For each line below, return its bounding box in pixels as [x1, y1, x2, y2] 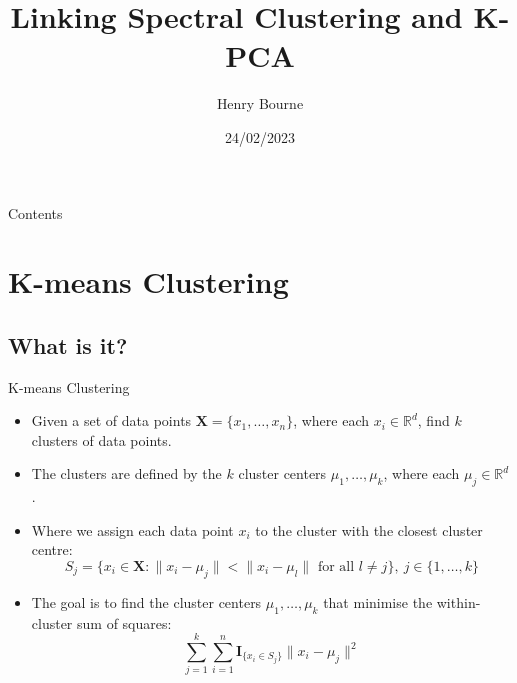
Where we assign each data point [31, 519, 234, 540]
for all [317, 560, 355, 575]
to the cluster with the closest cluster [255, 519, 483, 540]
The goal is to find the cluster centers [31, 591, 262, 612]
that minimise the [323, 591, 433, 612]
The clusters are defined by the [31, 463, 222, 484]
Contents [8, 202, 63, 223]
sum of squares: [77, 612, 172, 633]
